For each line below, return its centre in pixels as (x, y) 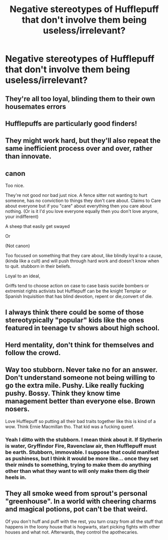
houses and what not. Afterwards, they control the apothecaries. (72, 532)
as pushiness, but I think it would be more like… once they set (82, 458)
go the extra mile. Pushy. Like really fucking (75, 386)
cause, (156, 256)
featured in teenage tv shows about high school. (82, 328)
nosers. (18, 409)
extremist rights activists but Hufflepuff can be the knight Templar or (76, 291)
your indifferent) (22, 217)
